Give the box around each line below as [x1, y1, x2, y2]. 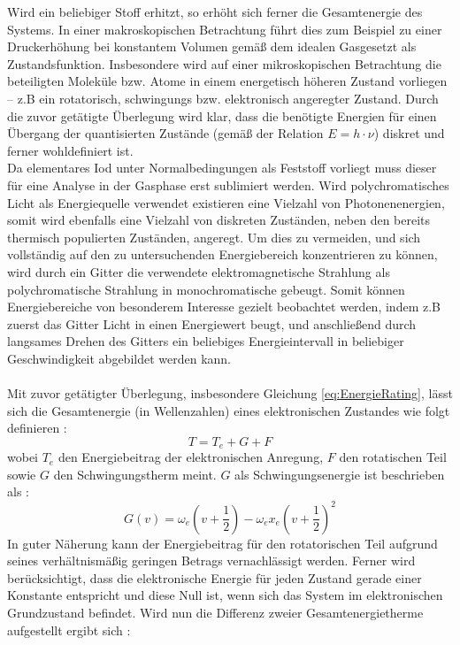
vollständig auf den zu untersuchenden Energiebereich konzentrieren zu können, [7, 245, 438, 264]
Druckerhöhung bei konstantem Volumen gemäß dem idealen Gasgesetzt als [7, 37, 417, 56]
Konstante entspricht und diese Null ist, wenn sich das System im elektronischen [7, 586, 443, 604]
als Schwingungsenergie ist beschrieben [234, 465, 445, 483]
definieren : [7, 418, 67, 437]
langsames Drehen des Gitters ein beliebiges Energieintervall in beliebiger [7, 332, 404, 350]
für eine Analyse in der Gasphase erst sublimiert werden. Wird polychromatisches [7, 175, 449, 194]
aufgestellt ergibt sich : [7, 620, 131, 639]
